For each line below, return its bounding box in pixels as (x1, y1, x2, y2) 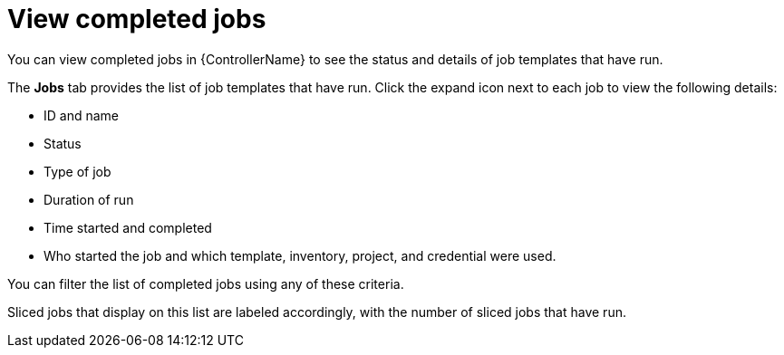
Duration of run (44, 191, 134, 207)
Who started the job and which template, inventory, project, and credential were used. (44, 247, 557, 264)
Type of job (44, 163, 111, 179)
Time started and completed (44, 219, 212, 235)
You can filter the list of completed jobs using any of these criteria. (7, 275, 404, 292)
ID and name (44, 107, 120, 123)
